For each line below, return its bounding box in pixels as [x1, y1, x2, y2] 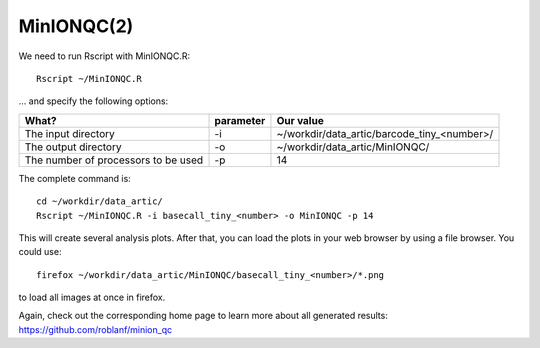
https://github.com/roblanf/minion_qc [18, 323, 173, 335]
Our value [276, 113, 324, 127]
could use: [18, 246, 62, 258]
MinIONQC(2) [18, 15, 134, 37]
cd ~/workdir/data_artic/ [36, 196, 164, 207]
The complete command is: [18, 172, 132, 184]
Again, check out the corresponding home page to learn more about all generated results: [18, 310, 389, 322]
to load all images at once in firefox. [18, 291, 166, 304]
